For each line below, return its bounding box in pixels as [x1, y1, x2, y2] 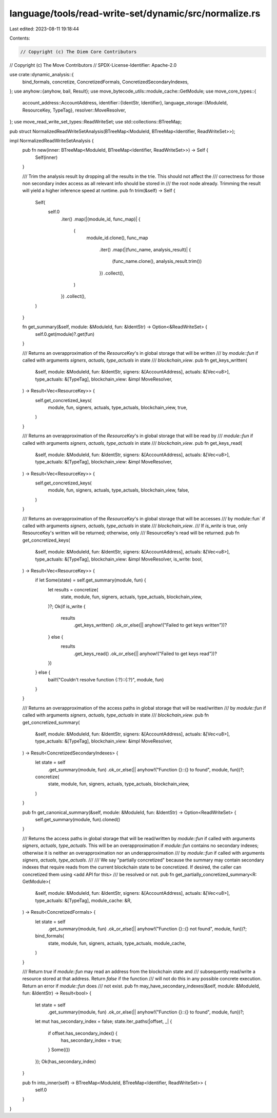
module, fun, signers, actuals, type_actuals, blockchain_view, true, [48, 404, 188, 410]
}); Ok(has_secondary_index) [35, 1058, 96, 1065]
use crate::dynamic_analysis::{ [9, 71, 74, 78]
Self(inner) [35, 154, 58, 160]
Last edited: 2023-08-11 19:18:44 [9, 26, 80, 32]
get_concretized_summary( [22, 719, 80, 725]
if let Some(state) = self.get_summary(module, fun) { [35, 577, 146, 583]
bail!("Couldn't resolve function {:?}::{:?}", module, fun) [48, 676, 164, 682]
